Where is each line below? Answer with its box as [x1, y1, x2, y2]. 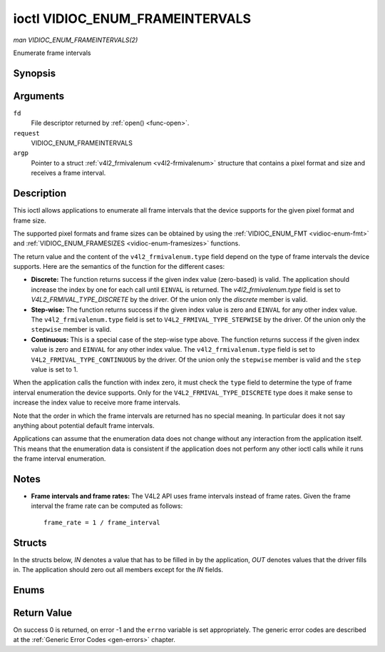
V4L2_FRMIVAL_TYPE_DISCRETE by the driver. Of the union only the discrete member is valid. [31, 295, 308, 304]
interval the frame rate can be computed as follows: [31, 501, 183, 510]
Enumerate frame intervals [13, 49, 91, 57]
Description [13, 188, 67, 200]
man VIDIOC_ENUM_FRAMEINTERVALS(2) [13, 36, 138, 44]
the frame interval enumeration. [13, 454, 106, 463]
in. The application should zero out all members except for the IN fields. [13, 566, 224, 574]
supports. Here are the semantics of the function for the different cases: [13, 263, 225, 271]
